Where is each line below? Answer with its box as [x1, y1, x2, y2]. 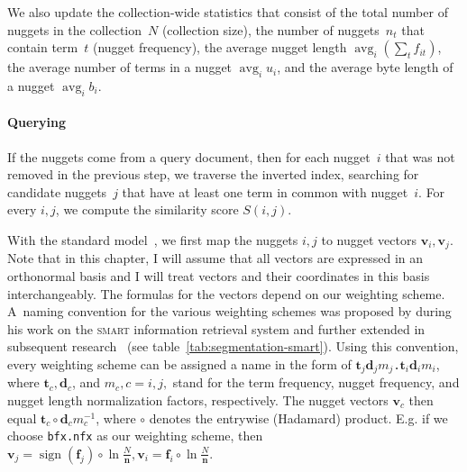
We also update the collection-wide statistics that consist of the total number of [7, 3, 448, 21]
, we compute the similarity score [55, 200, 239, 219]
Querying [7, 113, 67, 132]
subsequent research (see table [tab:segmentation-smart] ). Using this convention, [7, 337, 459, 356]
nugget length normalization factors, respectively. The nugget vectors [7, 391, 389, 410]
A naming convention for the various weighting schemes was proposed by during [7, 302, 452, 321]
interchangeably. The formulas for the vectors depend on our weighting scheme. [7, 284, 445, 303]
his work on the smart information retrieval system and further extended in [7, 319, 426, 338]
